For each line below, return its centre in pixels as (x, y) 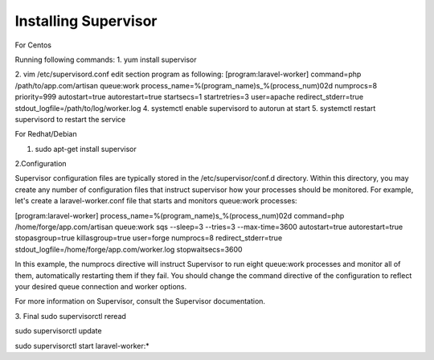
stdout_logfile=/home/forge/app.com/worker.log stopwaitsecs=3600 (129, 249)
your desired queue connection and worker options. (101, 286)
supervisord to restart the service (70, 119)
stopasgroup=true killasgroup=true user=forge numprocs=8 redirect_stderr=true (149, 238)
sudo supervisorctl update (58, 331)
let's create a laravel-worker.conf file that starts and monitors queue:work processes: (156, 201)
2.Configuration (41, 164)
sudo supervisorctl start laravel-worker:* (82, 346)
